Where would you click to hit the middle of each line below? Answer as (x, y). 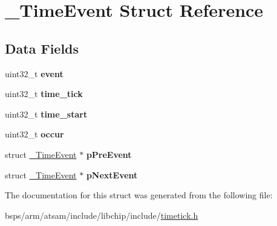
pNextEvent (112, 174)
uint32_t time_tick (44, 94)
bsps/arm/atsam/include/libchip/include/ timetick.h (102, 215)
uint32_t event (34, 73)
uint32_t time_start (46, 114)
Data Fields (42, 48)
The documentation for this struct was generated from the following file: (139, 195)
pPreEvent (109, 154)
